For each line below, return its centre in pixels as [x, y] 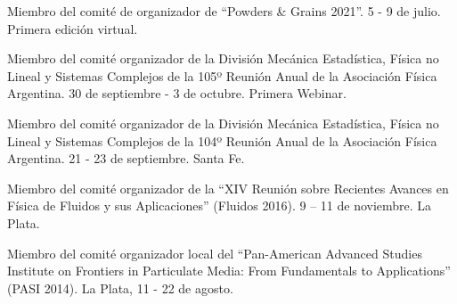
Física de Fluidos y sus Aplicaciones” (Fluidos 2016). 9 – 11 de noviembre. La [220, 205]
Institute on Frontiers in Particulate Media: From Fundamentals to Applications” [229, 271]
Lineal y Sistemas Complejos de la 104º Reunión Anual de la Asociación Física [222, 140]
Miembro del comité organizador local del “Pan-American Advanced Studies [215, 253]
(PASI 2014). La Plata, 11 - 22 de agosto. [120, 288]
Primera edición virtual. [73, 28]
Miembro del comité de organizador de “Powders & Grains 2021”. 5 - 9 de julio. [224, 11]
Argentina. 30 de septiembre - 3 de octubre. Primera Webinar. [177, 93]
